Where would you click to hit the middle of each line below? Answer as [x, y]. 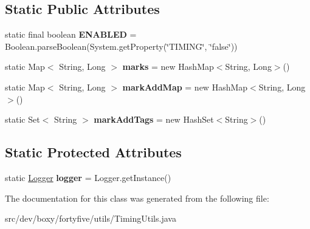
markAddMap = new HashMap [185, 87]
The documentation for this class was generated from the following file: [137, 198]
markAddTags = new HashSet [154, 119]
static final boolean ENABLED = [71, 34]
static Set [22, 119]
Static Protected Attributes [93, 152]
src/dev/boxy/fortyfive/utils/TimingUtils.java [91, 218]
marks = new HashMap [168, 67]
